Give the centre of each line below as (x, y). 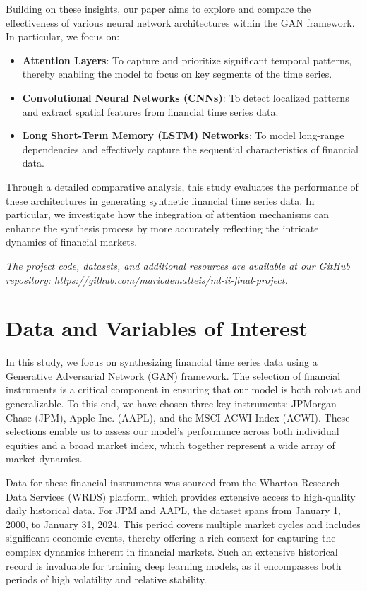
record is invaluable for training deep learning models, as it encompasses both (174, 565)
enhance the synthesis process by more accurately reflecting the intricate (162, 228)
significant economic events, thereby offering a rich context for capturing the (171, 538)
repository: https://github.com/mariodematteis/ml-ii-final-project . (147, 279)
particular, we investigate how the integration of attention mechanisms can (168, 214)
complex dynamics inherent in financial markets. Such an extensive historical (172, 551)
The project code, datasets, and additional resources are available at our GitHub (178, 265)
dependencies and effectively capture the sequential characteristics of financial (190, 149)
